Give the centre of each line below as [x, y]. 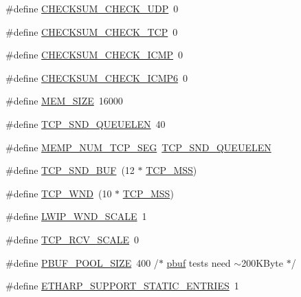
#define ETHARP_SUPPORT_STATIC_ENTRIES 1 [122, 286]
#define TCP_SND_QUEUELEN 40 [86, 123]
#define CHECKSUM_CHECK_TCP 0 [92, 31]
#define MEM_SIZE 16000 [64, 101]
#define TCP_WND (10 [59, 193]
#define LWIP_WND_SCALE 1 [76, 216]
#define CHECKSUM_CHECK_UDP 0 [92, 8]
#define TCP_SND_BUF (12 [70, 170]
